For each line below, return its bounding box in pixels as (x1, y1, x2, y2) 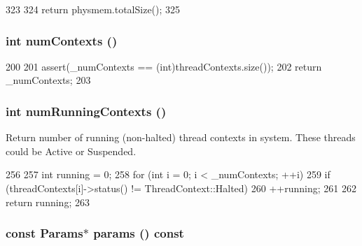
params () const (93, 224, 184, 242)
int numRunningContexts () (6, 102, 167, 120)
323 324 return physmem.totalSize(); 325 (6, 2, 181, 16)
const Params (6, 224, 83, 242)
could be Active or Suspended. (6, 143, 137, 158)
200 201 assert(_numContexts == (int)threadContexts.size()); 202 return (6, 59, 322, 73)
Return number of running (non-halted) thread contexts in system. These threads (6, 130, 356, 145)
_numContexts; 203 (6, 73, 91, 87)
